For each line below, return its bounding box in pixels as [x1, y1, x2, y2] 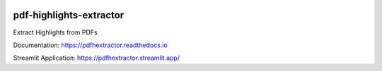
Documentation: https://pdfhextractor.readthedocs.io [13, 41, 168, 49]
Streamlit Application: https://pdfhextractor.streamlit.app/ [13, 53, 180, 63]
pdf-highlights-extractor [13, 9, 125, 21]
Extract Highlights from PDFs [13, 28, 98, 37]
